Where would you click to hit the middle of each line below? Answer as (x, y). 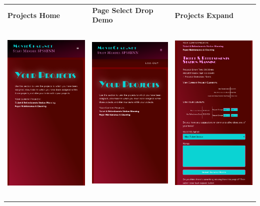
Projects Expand (204, 15)
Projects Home (34, 15)
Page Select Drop (123, 10)
